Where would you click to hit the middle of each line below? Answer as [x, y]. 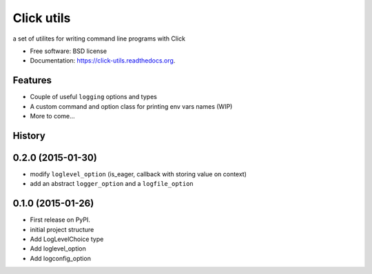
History [29, 135]
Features [32, 80]
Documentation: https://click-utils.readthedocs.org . [103, 61]
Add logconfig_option [60, 258]
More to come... [52, 116]
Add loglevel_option [58, 249]
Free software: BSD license [68, 51]
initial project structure [62, 229]
